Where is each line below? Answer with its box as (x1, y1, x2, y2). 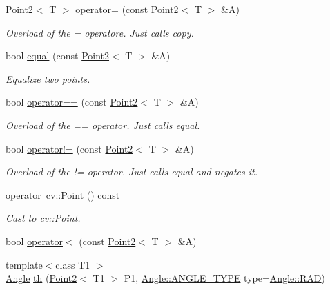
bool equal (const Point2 (6, 48, 110, 63)
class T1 (55, 257, 90, 271)
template (6, 257, 43, 271)
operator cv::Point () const (6, 187, 120, 202)
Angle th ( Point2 (6, 271, 77, 285)
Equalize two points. (6, 71, 90, 86)
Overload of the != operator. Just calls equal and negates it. (6, 164, 258, 179)
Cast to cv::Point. (6, 211, 81, 225)
